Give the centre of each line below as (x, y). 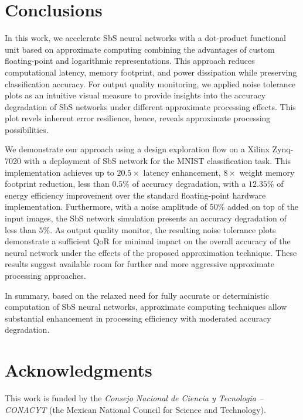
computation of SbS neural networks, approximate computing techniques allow (146, 307)
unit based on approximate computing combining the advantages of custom (140, 49)
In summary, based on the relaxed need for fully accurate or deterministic (137, 295)
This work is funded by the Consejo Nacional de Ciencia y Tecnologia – (134, 398)
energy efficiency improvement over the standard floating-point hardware (135, 195)
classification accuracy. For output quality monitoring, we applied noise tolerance (150, 83)
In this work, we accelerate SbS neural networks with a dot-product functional (145, 38)
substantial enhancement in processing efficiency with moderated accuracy (138, 318)
